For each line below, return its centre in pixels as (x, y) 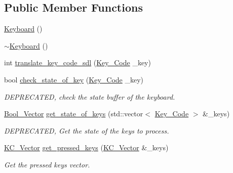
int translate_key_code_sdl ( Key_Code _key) (77, 62)
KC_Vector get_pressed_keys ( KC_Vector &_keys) (86, 147)
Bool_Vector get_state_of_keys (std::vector (74, 114)
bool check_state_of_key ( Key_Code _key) (74, 79)
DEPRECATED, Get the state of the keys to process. (87, 130)
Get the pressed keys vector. (47, 164)
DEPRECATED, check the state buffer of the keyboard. (90, 96)
